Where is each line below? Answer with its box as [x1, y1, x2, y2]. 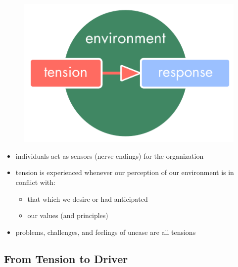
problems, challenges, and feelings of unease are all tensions [15, 226, 196, 237]
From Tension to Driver [4, 251, 128, 266]
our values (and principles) [27, 210, 108, 221]
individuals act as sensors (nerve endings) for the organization [15, 150, 204, 161]
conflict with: [15, 177, 55, 187]
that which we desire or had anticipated [27, 193, 148, 204]
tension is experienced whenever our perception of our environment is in [15, 167, 234, 178]
